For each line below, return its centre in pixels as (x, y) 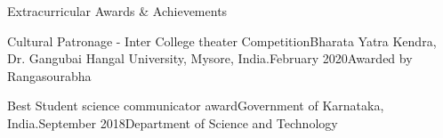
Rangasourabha (49, 75)
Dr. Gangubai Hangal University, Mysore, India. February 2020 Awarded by (210, 58)
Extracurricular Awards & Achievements (117, 11)
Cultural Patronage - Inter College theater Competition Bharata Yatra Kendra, (222, 41)
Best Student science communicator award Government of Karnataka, (196, 106)
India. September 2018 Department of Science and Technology (173, 122)
